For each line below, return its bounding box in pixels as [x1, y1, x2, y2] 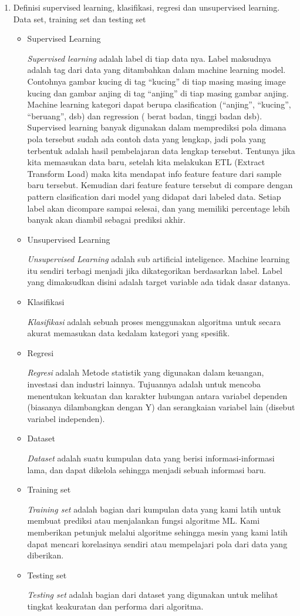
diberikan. [27, 549, 64, 561]
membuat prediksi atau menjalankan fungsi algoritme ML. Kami [27, 514, 260, 527]
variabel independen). [27, 412, 105, 424]
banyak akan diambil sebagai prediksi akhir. [27, 213, 186, 226]
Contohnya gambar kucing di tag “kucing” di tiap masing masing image [27, 75, 286, 87]
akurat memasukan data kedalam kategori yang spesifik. [27, 327, 230, 339]
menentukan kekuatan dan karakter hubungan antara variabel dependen [27, 389, 288, 401]
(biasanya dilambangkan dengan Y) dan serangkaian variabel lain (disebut [27, 401, 295, 413]
